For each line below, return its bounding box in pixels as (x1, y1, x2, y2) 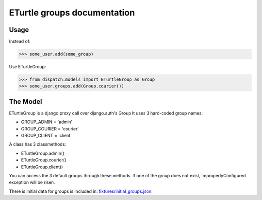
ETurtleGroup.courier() (21, 157, 66, 163)
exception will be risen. (9, 179, 55, 186)
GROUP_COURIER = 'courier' (21, 126, 79, 131)
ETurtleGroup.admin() (21, 150, 65, 156)
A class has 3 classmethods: (9, 142, 66, 147)
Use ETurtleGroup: (9, 64, 46, 70)
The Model (9, 97, 42, 106)
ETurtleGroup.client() (21, 164, 63, 170)
